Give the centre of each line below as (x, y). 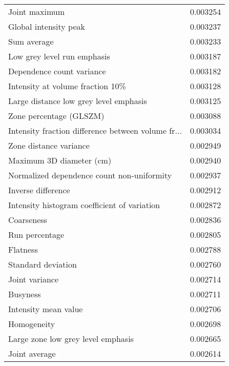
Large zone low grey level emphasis (71, 339)
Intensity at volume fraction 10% (67, 86)
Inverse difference (39, 190)
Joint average (32, 353)
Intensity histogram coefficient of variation (84, 205)
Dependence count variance (57, 71)
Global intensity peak (47, 26)
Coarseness (28, 220)
